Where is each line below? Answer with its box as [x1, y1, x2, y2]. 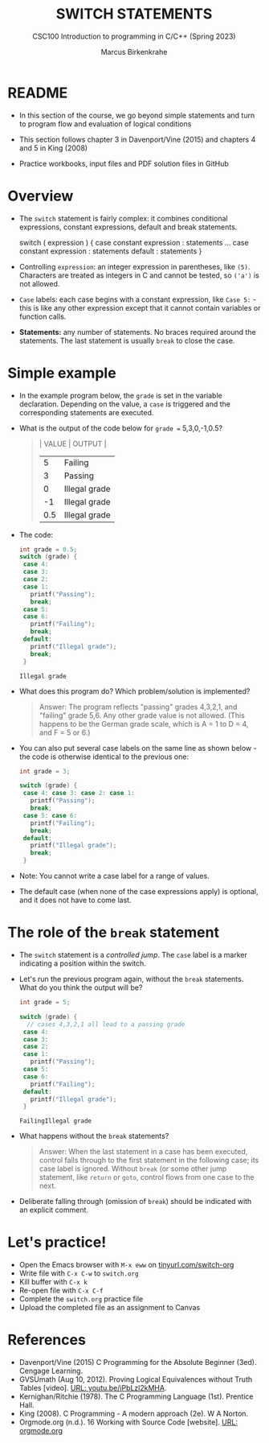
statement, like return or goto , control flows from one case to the [39, 1173, 255, 1182]
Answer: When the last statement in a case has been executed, [39, 1147, 248, 1156]
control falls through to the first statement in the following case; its [39, 1156, 259, 1165]
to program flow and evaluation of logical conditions [18, 118, 192, 129]
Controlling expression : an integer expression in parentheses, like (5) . [18, 262, 251, 271]
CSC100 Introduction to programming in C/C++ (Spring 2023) [32, 31, 236, 41]
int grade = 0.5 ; [18, 545, 78, 554]
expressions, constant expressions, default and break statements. [18, 222, 238, 232]
